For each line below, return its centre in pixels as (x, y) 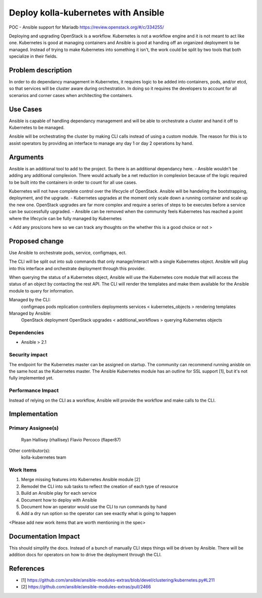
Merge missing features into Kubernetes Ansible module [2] (81, 480)
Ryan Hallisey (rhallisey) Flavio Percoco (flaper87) (71, 439)
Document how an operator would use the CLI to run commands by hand (94, 506)
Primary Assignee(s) (34, 428)
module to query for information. (41, 291)
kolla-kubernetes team (44, 457)
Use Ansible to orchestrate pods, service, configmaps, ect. (68, 253)
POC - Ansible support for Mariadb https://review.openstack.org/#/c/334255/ (87, 27)
